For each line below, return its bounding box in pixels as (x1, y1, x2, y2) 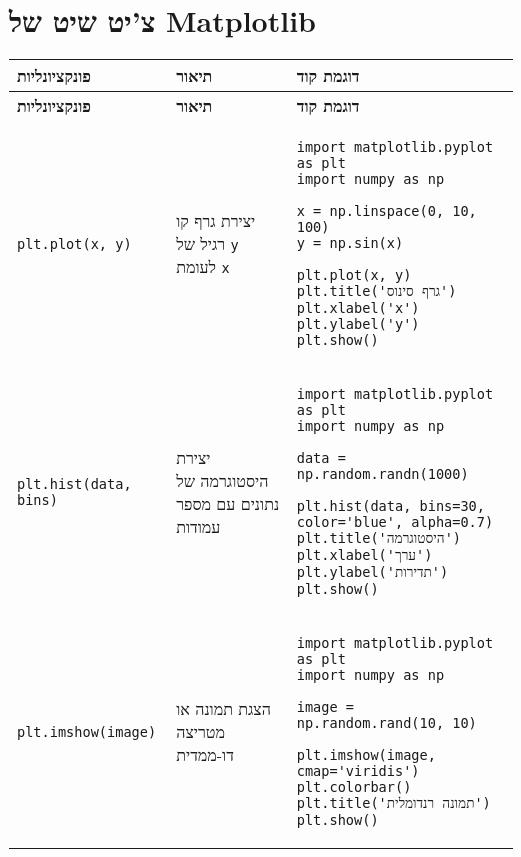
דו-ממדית (176, 743, 234, 767)
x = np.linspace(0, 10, (296, 203, 477, 220)
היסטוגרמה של (176, 468, 269, 492)
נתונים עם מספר (176, 491, 280, 515)
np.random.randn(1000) (296, 466, 469, 483)
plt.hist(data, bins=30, (296, 498, 485, 515)
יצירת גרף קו (176, 209, 256, 233)
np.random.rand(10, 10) (296, 715, 477, 732)
